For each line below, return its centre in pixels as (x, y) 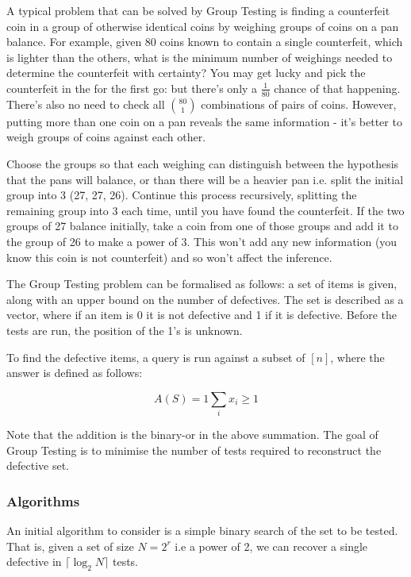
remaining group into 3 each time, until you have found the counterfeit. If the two (205, 210)
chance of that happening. (337, 88)
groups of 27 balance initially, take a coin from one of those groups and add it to (202, 226)
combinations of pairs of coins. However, (299, 104)
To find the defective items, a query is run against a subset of (156, 357)
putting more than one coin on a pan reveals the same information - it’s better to (204, 121)
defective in (34, 562)
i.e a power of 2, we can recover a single (271, 546)
